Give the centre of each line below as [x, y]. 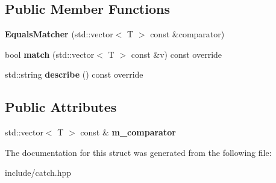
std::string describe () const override [74, 74]
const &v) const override [177, 54]
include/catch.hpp [38, 172]
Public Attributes [61, 107]
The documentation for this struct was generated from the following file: [138, 152]
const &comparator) [187, 34]
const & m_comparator [128, 132]
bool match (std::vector [50, 54]
